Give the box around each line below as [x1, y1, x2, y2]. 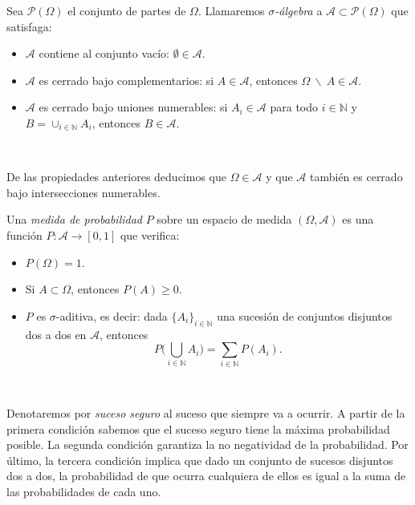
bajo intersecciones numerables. [6, 184, 161, 200]
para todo [270, 99, 319, 115]
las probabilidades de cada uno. [6, 483, 161, 499]
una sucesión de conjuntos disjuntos [217, 307, 393, 324]
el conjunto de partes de [67, 2, 186, 18]
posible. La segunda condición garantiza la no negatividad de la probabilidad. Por [6, 436, 409, 453]
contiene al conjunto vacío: [39, 45, 170, 62]
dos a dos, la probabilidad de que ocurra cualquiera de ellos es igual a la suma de [6, 467, 406, 484]
